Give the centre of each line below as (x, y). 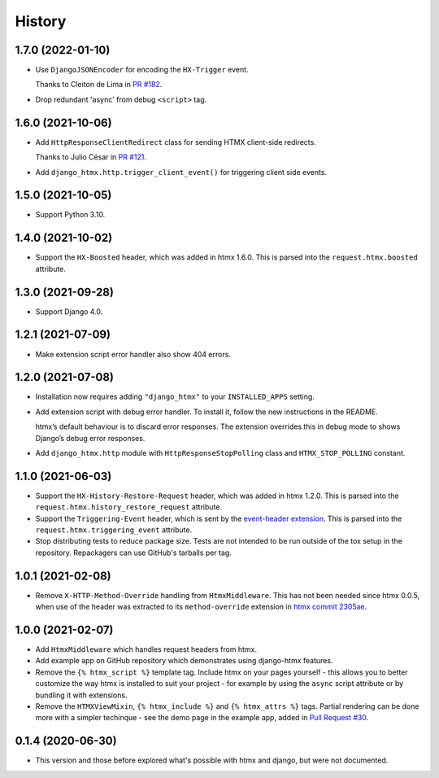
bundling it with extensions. (81, 695)
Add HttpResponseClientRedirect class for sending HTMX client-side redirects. (176, 142)
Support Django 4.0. (69, 311)
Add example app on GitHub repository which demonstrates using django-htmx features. (184, 661)
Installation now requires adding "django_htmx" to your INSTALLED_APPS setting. (175, 397)
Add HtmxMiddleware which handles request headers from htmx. (146, 649)
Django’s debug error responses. (90, 438)
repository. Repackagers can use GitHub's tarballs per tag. (133, 553)
